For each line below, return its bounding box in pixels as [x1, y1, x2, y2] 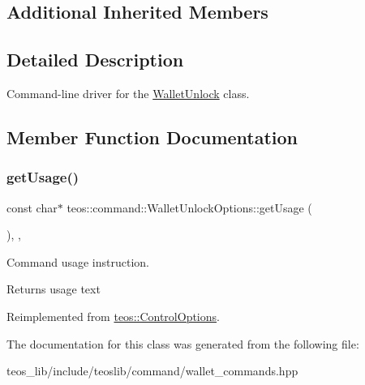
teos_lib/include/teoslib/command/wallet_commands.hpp [6, 362, 298, 379]
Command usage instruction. [6, 253, 149, 270]
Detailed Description [6, 47, 184, 72]
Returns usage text [6, 280, 101, 297]
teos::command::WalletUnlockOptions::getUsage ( [67, 199, 312, 216]
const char [6, 199, 58, 216]
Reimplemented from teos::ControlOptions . [6, 307, 220, 324]
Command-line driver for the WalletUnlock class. [6, 84, 250, 101]
